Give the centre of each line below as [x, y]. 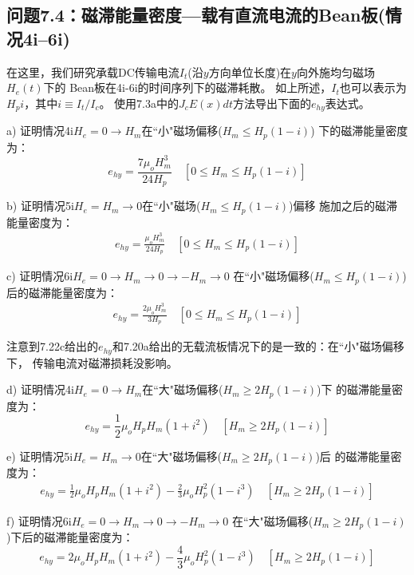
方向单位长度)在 [250, 71]
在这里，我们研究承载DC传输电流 [93, 71]
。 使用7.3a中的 [139, 103]
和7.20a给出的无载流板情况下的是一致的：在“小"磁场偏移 [258, 346]
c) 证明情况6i [40, 276]
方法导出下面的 [272, 103]
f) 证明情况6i [39, 520]
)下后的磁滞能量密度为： [70, 537]
